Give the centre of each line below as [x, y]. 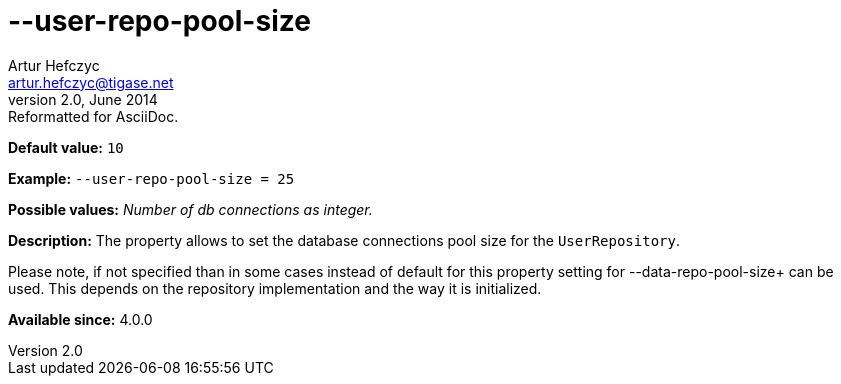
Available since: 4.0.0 [80, 319]
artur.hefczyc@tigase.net [91, 82]
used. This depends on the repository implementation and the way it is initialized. [275, 288]
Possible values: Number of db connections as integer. [190, 209]
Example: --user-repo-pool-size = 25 [151, 178]
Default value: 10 [66, 147]
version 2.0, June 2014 [83, 99]
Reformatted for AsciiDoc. [93, 116]
